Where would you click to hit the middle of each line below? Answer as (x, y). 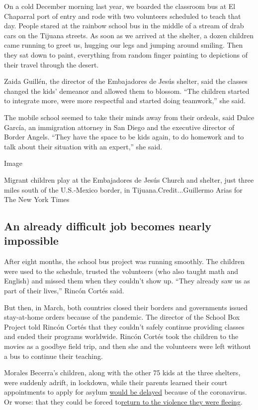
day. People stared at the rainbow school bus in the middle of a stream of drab (124, 26)
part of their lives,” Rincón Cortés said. (64, 291)
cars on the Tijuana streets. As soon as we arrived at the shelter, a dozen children (129, 35)
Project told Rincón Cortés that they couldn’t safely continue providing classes (124, 326)
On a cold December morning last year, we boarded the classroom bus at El (120, 6)
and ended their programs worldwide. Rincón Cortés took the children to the (121, 336)
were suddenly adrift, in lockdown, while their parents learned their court (116, 382)
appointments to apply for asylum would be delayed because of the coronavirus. (126, 392)
